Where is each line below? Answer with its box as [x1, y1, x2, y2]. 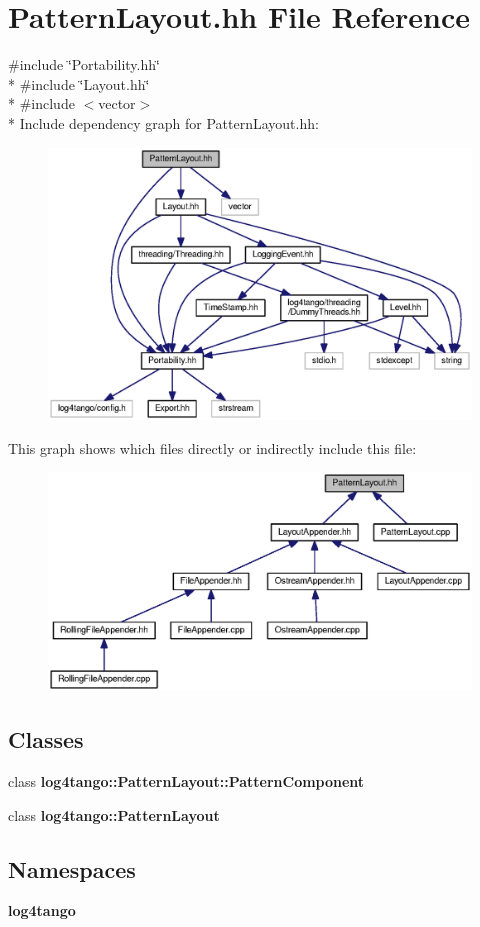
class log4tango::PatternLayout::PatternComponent [8, 770, 365, 791]
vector [98, 93, 136, 114]
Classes [8, 724, 84, 755]
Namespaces [8, 853, 136, 884]
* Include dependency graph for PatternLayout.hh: [8, 112, 319, 133]
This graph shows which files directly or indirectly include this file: [8, 437, 417, 458]
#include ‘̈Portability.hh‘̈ [8, 54, 160, 75]
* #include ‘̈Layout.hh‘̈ [8, 73, 150, 94]
